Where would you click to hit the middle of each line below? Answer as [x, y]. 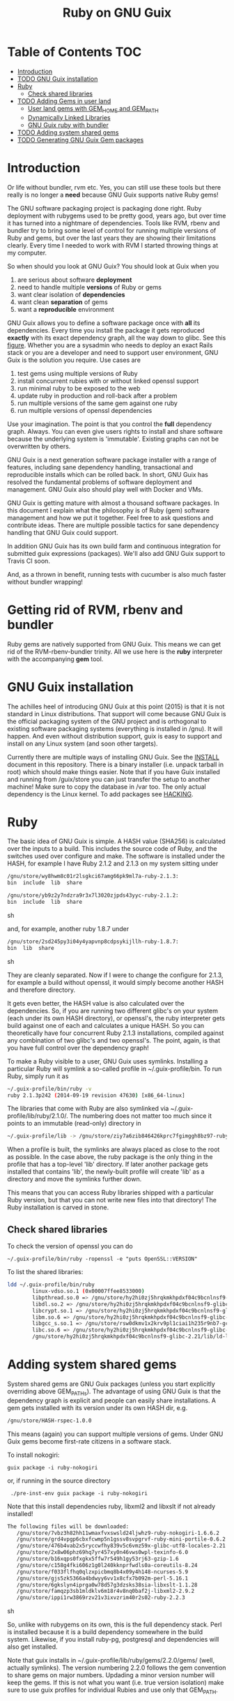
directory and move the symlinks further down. [75, 1179]
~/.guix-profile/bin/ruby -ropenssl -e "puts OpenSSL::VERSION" [102, 1259]
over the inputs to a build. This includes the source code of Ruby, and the [112, 849]
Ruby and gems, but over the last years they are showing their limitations [111, 238]
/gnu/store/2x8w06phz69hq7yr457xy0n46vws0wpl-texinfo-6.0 [102, 1552]
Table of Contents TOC [75, 52]
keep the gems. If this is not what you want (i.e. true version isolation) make [116, 1683]
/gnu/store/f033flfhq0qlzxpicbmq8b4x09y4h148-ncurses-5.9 [102, 1572]
